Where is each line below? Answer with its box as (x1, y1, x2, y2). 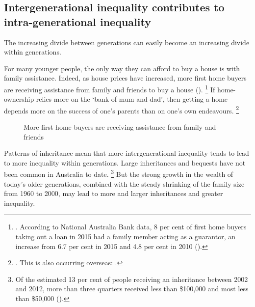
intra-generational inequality (4, 14, 151, 29)
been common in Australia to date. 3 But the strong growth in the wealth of (4, 167, 233, 179)
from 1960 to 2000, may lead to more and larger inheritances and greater (4, 188, 223, 198)
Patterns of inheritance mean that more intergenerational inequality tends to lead (4, 148, 249, 158)
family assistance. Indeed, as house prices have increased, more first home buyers (4, 73, 247, 83)
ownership (4, 94, 34, 104)
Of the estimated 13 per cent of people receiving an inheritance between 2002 (15, 274, 248, 284)
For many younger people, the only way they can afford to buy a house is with (4, 63, 240, 73)
